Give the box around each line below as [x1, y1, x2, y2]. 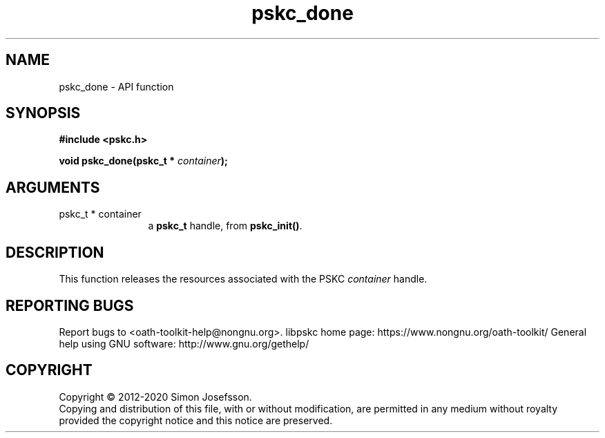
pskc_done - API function [59, 80, 174, 93]
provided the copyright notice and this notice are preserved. [59, 414, 333, 426]
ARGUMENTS [6, 178, 100, 196]
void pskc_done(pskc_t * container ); [59, 155, 228, 167]
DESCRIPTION [6, 243, 104, 261]
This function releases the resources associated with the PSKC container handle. [59, 273, 428, 285]
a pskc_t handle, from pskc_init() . [148, 220, 302, 232]
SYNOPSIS [6, 104, 81, 122]
